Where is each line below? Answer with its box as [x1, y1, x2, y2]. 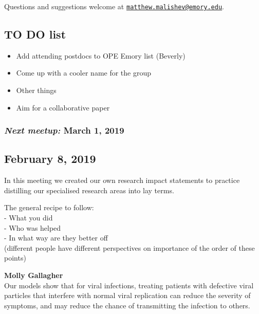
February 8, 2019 [4, 151, 96, 167]
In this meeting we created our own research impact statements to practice [4, 175, 240, 186]
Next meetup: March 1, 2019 [4, 124, 124, 137]
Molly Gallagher [4, 270, 63, 281]
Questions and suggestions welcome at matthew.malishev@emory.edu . [4, 1, 225, 11]
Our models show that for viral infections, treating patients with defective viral [4, 280, 254, 290]
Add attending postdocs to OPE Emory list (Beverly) [16, 50, 186, 61]
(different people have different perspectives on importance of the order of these [4, 242, 255, 253]
